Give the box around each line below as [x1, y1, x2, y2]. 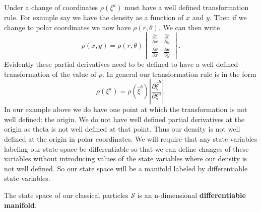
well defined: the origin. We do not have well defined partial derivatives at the [4, 114, 244, 124]
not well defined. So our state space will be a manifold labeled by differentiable [4, 163, 248, 173]
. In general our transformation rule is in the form [102, 68, 256, 79]
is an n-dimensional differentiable [137, 190, 246, 200]
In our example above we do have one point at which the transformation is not [4, 104, 247, 115]
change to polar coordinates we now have [4, 22, 131, 32]
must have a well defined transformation [124, 2, 249, 12]
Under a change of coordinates [4, 2, 98, 12]
